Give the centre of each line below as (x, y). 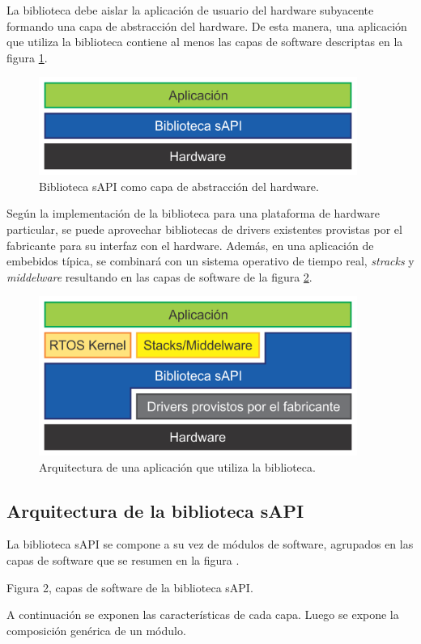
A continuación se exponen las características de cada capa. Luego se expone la (203, 614)
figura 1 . (27, 57)
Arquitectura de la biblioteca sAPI (155, 510)
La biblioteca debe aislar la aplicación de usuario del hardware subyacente (190, 10)
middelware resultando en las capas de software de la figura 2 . (159, 276)
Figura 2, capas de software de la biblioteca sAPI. (130, 587)
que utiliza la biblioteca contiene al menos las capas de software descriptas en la (205, 42)
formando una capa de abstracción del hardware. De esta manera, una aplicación (207, 25)
